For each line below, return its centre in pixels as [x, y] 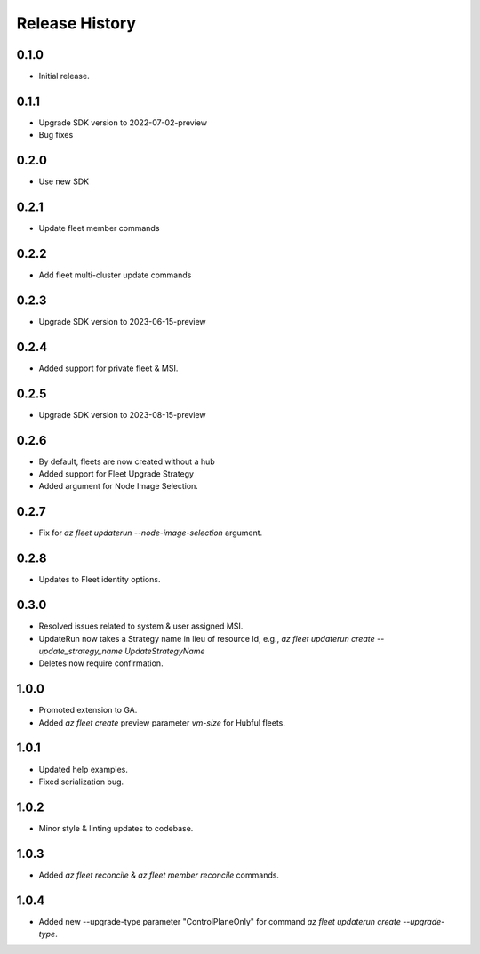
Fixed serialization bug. [81, 782]
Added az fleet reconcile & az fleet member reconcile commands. [159, 875]
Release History [76, 23]
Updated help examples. [84, 769]
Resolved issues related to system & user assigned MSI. [141, 626]
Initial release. [64, 76]
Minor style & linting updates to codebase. [116, 828]
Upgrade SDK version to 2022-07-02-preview [123, 122]
